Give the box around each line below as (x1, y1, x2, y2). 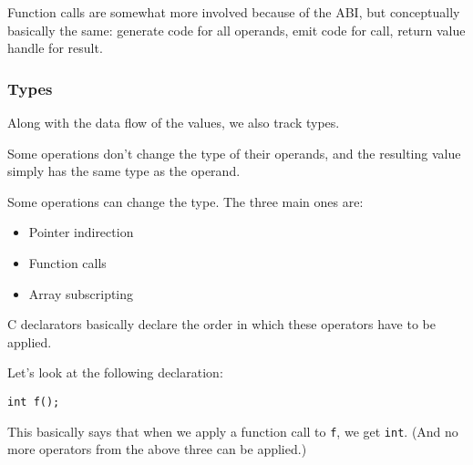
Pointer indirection (28, 222, 134, 242)
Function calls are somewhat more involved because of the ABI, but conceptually (7, 3, 460, 21)
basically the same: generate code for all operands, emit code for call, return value (7, 20, 466, 39)
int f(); (7, 395, 60, 408)
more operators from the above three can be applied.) (7, 439, 307, 459)
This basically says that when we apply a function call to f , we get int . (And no (7, 421, 458, 440)
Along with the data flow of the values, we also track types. (7, 113, 340, 131)
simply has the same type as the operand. (7, 161, 241, 181)
